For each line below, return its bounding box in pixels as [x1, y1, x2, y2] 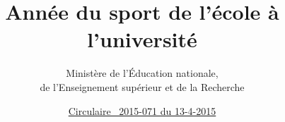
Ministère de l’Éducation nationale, [66, 66, 219, 80]
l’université [87, 25, 197, 54]
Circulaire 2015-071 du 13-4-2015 [68, 103, 216, 118]
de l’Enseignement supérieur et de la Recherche [40, 79, 245, 94]
